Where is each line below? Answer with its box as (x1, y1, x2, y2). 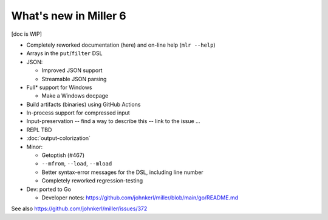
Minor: (26, 143, 43, 150)
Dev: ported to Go (26, 185, 72, 193)
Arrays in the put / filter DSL (26, 50, 103, 57)
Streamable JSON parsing (41, 75, 107, 82)
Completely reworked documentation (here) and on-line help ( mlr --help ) (26, 41, 216, 48)
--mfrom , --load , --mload (41, 160, 112, 167)
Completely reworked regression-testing (41, 177, 143, 184)
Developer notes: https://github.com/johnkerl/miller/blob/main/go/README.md (41, 194, 239, 201)
